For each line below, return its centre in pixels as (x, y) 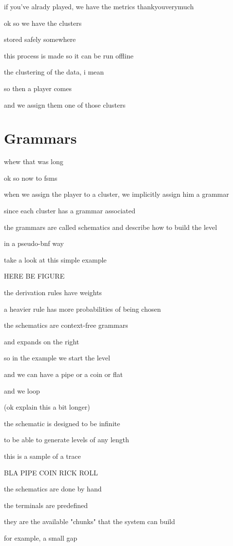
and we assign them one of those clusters (65, 104)
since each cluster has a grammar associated (70, 211)
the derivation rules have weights (53, 292)
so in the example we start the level (57, 358)
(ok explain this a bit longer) (47, 407)
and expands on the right (42, 341)
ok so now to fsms (31, 178)
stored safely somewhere (40, 39)
